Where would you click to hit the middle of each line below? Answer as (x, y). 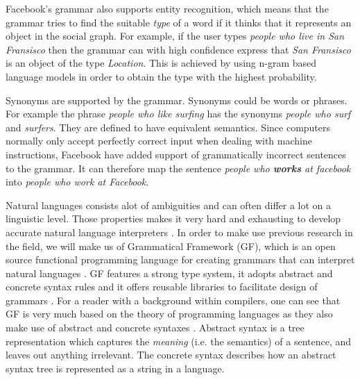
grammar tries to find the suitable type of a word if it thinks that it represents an (179, 22)
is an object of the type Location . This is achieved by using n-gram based (161, 63)
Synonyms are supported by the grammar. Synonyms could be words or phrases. (177, 100)
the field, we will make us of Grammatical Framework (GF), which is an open (171, 246)
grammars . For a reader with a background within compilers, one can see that (173, 300)
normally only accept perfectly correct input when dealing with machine (159, 141)
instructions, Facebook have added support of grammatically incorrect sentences (176, 154)
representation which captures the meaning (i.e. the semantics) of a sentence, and (179, 341)
